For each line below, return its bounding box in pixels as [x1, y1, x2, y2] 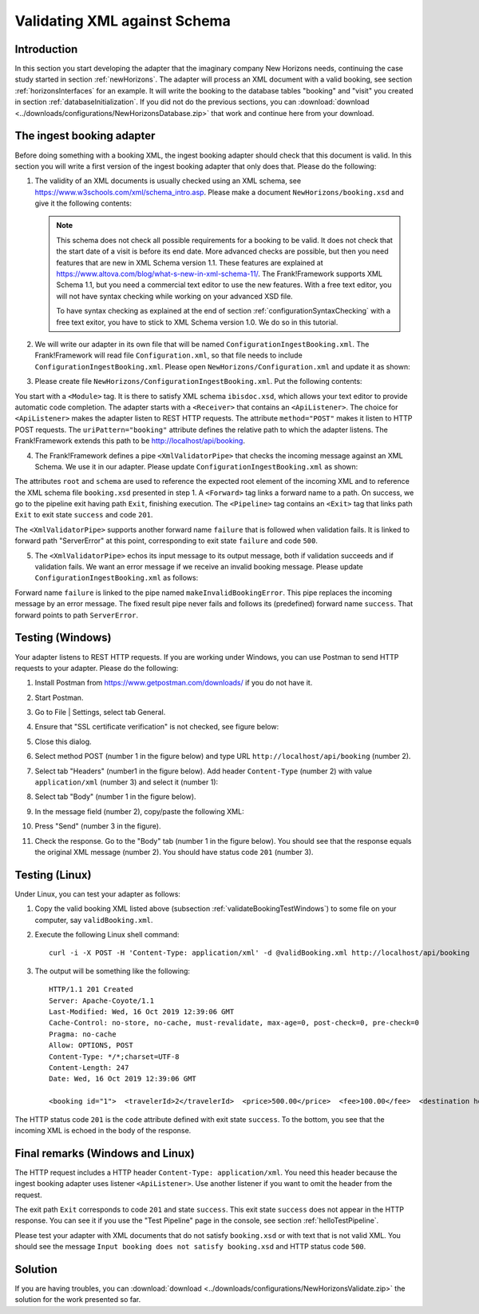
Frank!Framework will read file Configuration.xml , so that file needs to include [34, 350, 303, 360]
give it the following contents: [34, 198, 132, 208]
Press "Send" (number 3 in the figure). [34, 821, 161, 831]
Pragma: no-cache [49, 1029, 117, 1039]
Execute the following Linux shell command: [34, 930, 180, 940]
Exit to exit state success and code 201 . [14, 510, 153, 520]
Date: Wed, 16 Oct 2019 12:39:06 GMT [49, 1074, 197, 1084]
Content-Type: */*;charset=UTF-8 [49, 1052, 180, 1061]
